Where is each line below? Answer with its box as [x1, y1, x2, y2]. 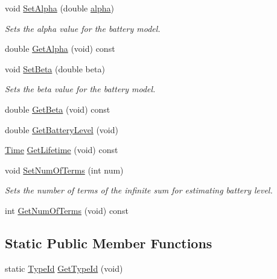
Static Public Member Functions [5, 233, 212, 252]
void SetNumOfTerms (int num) [5, 163, 124, 176]
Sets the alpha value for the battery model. [5, 22, 161, 34]
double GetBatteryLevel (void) [5, 123, 118, 136]
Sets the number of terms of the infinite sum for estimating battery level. [5, 184, 273, 196]
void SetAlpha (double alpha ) [5, 2, 114, 14]
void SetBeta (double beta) [5, 62, 105, 75]
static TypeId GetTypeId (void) [5, 262, 123, 274]
